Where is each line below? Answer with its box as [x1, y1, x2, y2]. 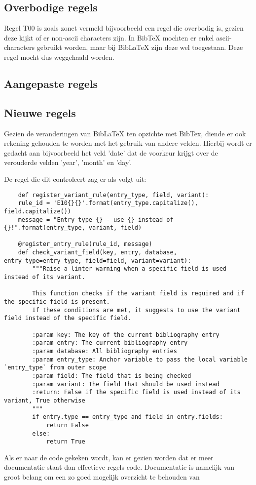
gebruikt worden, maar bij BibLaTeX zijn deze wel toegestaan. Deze [37, 42, 243, 52]
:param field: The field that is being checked [32, 372, 191, 379]
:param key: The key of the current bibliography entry [32, 331, 219, 338]
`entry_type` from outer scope [4, 364, 107, 371]
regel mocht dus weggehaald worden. [4, 51, 114, 62]
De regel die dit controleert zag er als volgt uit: [4, 173, 146, 184]
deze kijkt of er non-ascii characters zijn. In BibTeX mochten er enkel [4, 32, 214, 42]
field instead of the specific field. [4, 315, 131, 322]
